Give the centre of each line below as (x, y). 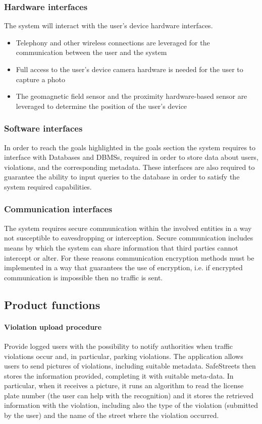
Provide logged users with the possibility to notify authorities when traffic (119, 346)
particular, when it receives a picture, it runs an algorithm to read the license (124, 385)
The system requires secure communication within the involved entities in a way (128, 228)
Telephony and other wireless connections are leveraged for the (113, 42)
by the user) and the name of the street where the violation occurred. (112, 415)
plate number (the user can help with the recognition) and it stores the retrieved (129, 395)
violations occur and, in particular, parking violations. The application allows (124, 356)
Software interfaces (43, 128)
